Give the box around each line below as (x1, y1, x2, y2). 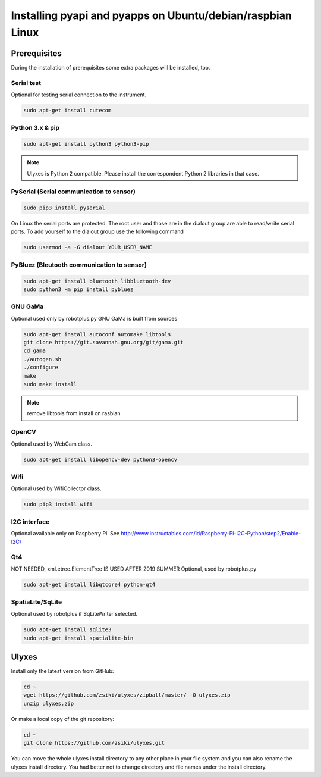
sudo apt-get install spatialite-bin (23, 634, 134, 641)
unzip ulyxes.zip (23, 700, 74, 707)
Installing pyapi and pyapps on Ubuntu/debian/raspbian (11, 9, 292, 22)
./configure (23, 364, 59, 371)
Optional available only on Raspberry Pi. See (11, 530, 120, 537)
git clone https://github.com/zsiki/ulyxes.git (23, 740, 165, 747)
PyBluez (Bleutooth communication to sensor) (11, 261, 147, 269)
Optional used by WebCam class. (11, 440, 92, 447)
